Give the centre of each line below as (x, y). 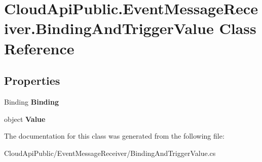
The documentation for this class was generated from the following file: (114, 136)
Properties (32, 80)
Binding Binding (31, 101)
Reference (39, 48)
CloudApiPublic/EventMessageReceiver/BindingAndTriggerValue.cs (110, 153)
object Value (25, 119)
